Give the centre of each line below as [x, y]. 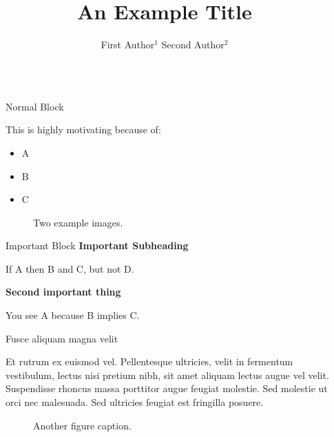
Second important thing [63, 292]
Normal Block [35, 106]
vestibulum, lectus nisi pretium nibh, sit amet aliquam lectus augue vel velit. [167, 375]
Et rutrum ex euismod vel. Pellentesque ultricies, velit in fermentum [149, 361]
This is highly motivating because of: [83, 129]
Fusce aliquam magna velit [62, 338]
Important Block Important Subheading [97, 245]
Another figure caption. [82, 425]
